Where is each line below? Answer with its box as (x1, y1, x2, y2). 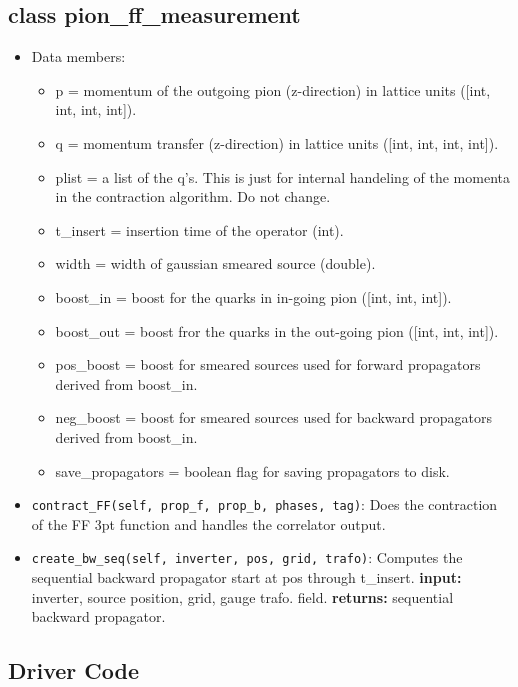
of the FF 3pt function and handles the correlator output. (31, 513, 386, 534)
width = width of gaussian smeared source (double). (55, 253, 376, 274)
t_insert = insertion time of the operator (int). (55, 219, 344, 240)
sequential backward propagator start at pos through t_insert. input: (31, 567, 462, 588)
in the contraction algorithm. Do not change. (55, 186, 331, 207)
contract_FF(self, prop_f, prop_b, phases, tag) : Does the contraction (31, 494, 498, 515)
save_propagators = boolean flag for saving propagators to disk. (55, 460, 450, 481)
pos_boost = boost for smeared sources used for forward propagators (55, 354, 481, 375)
